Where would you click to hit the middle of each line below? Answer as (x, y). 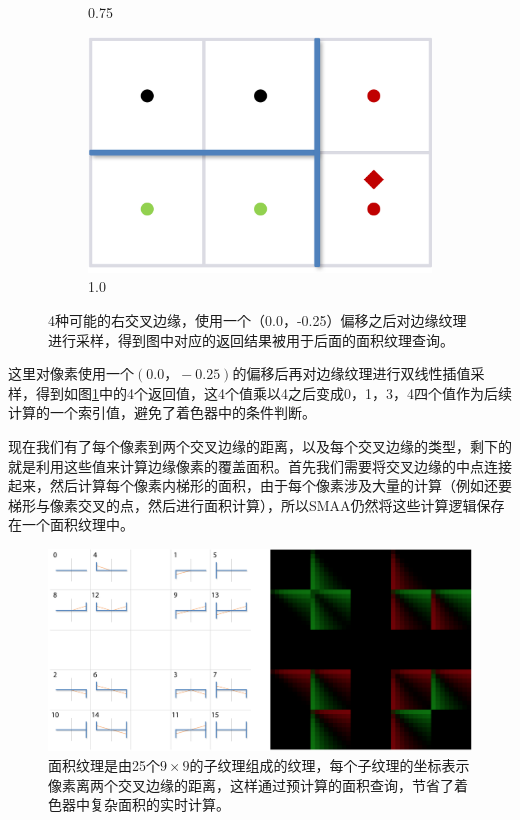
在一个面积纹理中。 (71, 524)
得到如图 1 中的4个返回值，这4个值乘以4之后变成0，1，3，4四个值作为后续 (273, 392)
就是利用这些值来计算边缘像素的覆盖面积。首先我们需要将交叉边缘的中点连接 (260, 465)
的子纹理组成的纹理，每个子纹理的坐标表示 (329, 764)
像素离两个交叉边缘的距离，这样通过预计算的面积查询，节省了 (251, 784)
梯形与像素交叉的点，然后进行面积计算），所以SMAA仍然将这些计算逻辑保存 (256, 504)
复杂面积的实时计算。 (159, 804)
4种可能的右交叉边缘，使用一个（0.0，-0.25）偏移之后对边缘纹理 (257, 319)
